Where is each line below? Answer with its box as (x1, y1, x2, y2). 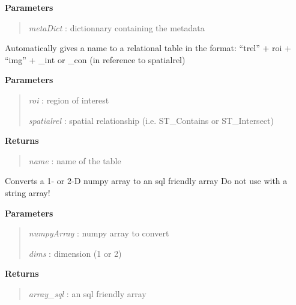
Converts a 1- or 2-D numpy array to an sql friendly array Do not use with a (5, 174, 288, 187)
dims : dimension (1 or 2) (28, 247, 122, 259)
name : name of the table (28, 154, 121, 167)
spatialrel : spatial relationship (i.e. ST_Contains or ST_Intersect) (28, 114, 274, 126)
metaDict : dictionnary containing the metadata (28, 21, 205, 34)
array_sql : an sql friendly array (28, 287, 146, 300)
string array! (5, 186, 50, 199)
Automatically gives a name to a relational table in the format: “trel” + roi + (5, 42, 291, 54)
